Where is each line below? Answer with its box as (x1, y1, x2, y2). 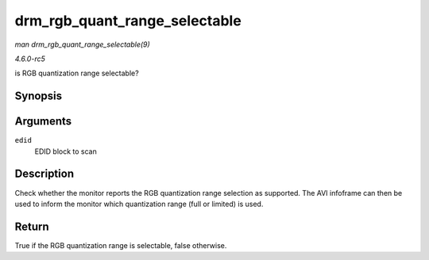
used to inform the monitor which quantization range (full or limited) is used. (14, 199, 264, 208)
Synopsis (14, 90, 63, 103)
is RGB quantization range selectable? (14, 68, 139, 78)
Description (14, 167, 75, 181)
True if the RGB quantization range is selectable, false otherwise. (14, 240, 227, 250)
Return (14, 220, 49, 233)
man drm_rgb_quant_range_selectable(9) (14, 40, 150, 49)
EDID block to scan (34, 147, 97, 156)
